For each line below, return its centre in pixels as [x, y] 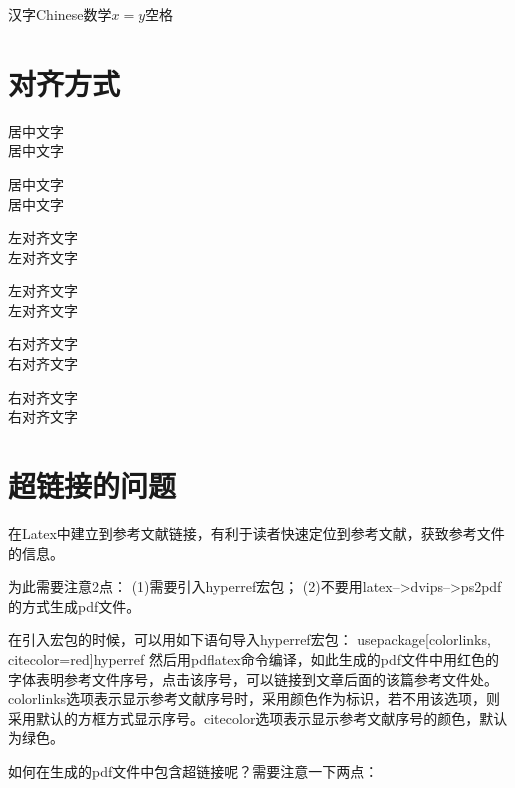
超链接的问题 [92, 485]
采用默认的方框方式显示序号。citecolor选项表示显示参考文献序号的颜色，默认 [258, 717]
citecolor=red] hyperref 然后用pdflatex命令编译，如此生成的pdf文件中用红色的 [253, 658]
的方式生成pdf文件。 [74, 605]
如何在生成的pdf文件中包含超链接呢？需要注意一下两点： [193, 770]
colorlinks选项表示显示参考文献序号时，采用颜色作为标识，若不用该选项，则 [254, 698]
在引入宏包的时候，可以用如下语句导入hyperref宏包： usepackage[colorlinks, [249, 639]
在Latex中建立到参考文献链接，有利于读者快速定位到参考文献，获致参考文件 [256, 532]
